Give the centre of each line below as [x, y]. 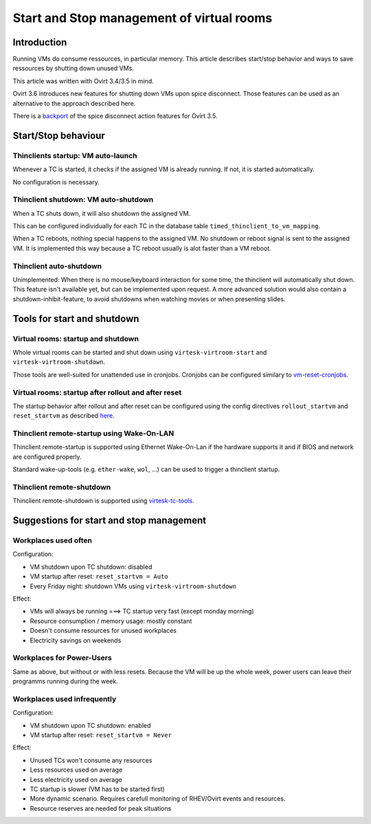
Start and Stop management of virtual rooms [143, 18]
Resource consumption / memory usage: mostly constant [111, 621]
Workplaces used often [53, 541]
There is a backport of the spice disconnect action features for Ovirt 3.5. [115, 116]
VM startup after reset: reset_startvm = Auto [99, 576]
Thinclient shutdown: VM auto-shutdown [83, 199]
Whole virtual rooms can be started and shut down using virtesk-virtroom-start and [140, 352]
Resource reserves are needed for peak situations [101, 808]
